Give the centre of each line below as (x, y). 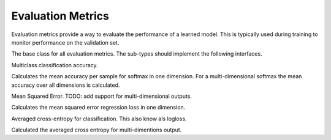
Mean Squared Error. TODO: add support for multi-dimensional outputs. (102, 96)
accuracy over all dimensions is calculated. (66, 85)
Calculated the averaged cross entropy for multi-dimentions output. (97, 130)
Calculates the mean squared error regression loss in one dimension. (98, 108)
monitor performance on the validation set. (65, 42)
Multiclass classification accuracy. (55, 65)
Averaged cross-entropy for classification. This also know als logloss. (99, 119)
